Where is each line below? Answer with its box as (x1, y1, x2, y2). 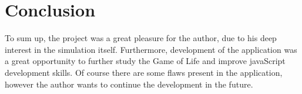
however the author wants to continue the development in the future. (5, 78, 253, 90)
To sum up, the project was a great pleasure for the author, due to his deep (5, 32, 277, 44)
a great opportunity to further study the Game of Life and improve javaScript (5, 55, 286, 67)
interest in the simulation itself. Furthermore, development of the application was (5, 43, 297, 55)
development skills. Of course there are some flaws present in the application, (5, 66, 283, 78)
